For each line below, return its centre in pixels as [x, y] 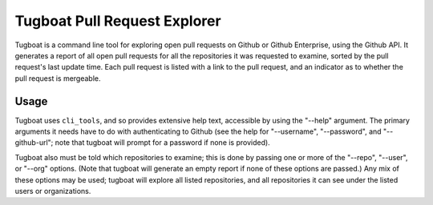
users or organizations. [53, 191]
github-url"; [34, 143]
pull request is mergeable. [58, 78]
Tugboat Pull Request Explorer [118, 21]
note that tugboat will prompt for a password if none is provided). [162, 143]
